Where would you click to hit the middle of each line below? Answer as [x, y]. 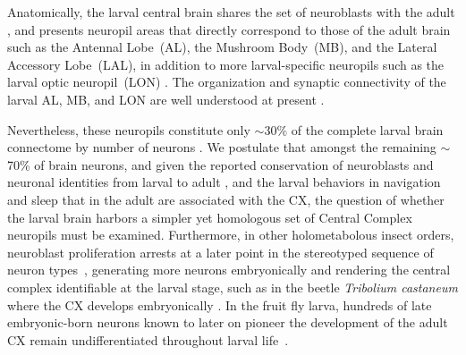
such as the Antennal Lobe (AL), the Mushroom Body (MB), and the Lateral [222, 47]
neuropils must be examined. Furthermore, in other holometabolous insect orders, [231, 235]
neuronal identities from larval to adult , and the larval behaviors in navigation [224, 182]
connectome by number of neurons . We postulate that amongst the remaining [222, 147]
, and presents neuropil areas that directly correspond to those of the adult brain [229, 29]
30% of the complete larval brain [354, 129]
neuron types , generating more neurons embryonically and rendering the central [229, 270]
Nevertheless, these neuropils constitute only [129, 129]
